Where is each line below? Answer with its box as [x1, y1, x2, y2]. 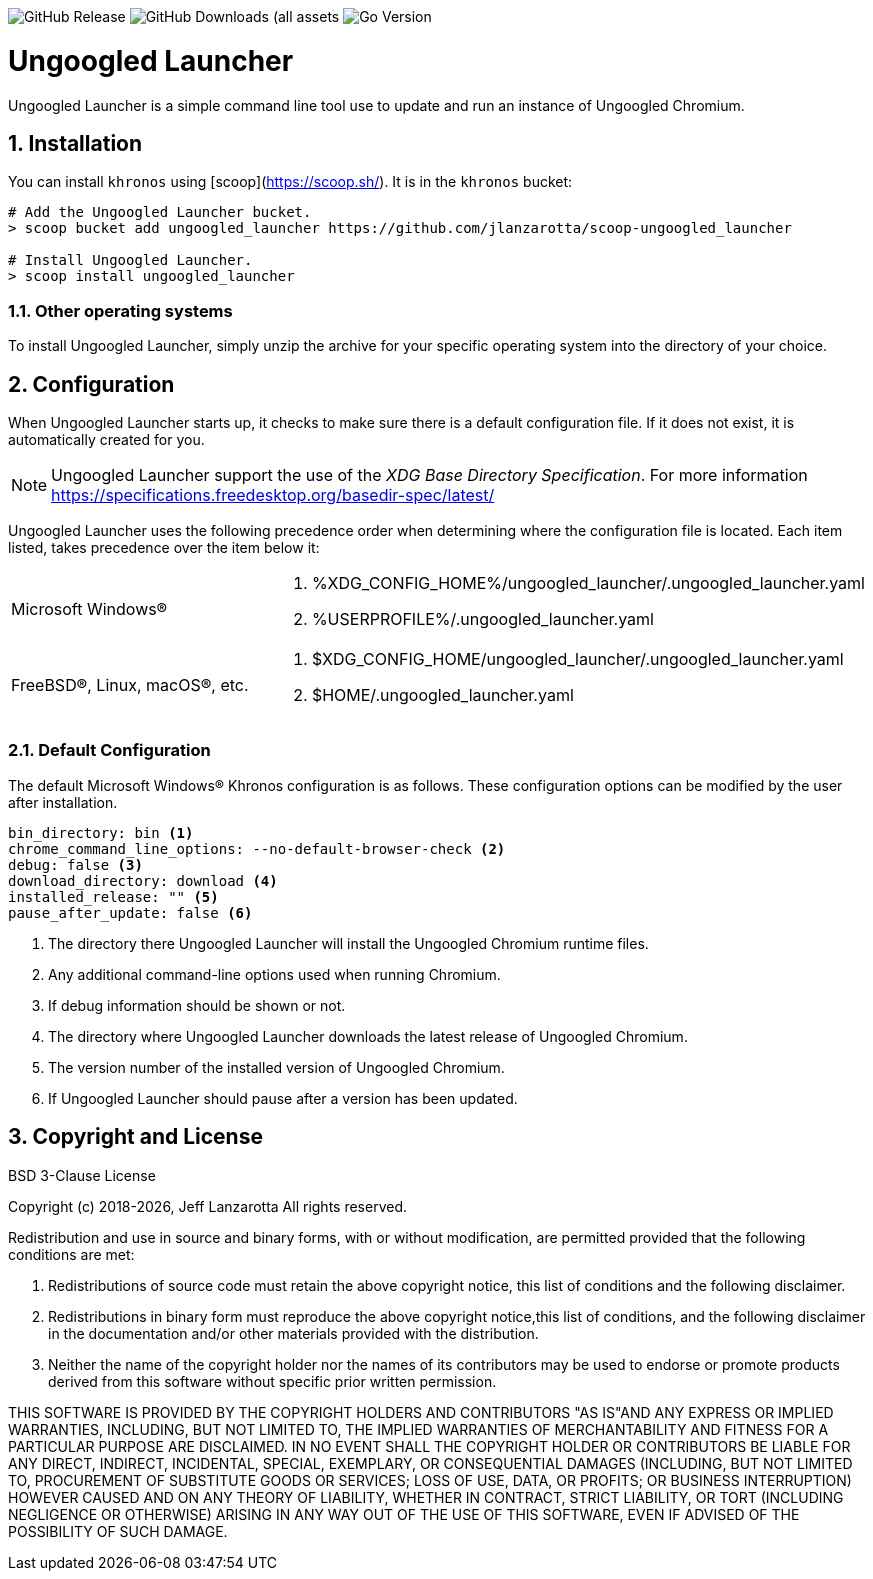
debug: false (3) [8, 856, 143, 873]
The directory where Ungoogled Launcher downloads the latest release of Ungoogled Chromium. [48, 1027, 688, 1045]
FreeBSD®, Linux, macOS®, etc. [11, 674, 249, 695]
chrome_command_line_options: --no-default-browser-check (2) [8, 840, 506, 857]
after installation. [8, 793, 118, 811]
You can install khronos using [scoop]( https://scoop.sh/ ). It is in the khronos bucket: [8, 173, 573, 191]
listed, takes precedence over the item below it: [8, 538, 320, 556]
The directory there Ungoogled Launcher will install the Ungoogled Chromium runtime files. [48, 934, 649, 952]
